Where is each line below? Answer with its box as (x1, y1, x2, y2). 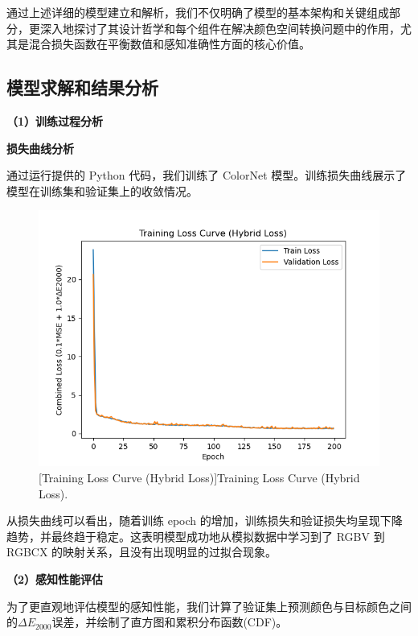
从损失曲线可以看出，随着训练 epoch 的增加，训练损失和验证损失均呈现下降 (6, 512, 403, 529)
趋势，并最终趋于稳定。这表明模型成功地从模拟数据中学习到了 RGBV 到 (6, 527, 385, 544)
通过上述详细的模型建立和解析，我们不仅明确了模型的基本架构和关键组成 (6, 4, 389, 20)
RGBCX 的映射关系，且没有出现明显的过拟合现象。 (6, 543, 277, 560)
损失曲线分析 (6, 139, 74, 156)
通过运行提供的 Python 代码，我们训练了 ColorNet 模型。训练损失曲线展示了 (6, 167, 407, 184)
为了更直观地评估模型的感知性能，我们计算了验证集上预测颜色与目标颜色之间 (6, 597, 412, 614)
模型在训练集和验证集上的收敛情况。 (6, 182, 198, 199)
